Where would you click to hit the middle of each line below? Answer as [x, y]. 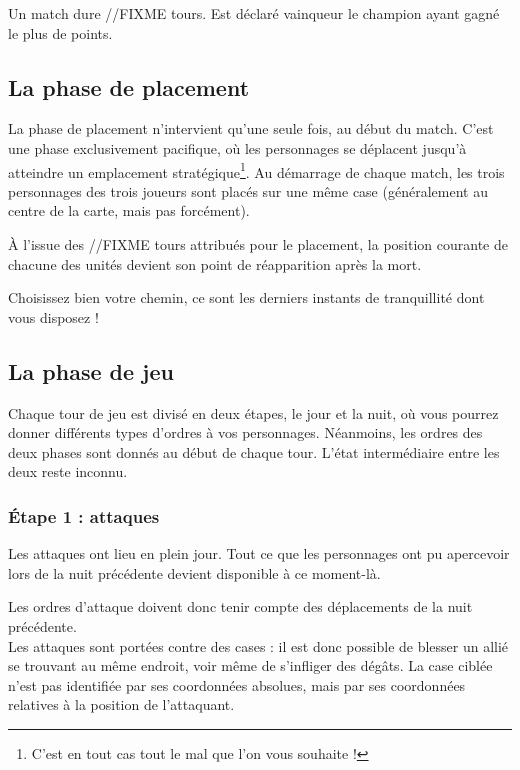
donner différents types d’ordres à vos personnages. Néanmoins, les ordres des [245, 432]
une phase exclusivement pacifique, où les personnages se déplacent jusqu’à [237, 147]
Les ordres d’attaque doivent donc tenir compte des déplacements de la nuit [240, 606]
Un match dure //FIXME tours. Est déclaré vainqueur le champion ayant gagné [254, 13]
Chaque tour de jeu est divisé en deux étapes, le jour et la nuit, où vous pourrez [253, 412]
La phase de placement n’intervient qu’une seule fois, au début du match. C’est [251, 128]
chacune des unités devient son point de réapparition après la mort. [215, 263]
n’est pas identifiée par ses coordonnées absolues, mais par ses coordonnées [237, 684]
